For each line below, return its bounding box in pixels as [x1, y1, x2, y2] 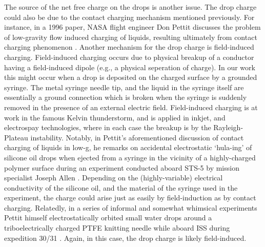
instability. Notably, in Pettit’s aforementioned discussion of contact [30, 132, 244, 142]
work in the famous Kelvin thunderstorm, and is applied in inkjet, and [4, 112, 226, 122]
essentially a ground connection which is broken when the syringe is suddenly [4, 92, 247, 102]
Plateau [4, 132, 28, 142]
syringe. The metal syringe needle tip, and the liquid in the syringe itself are [4, 81, 244, 92]
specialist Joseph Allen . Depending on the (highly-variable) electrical [4, 172, 223, 183]
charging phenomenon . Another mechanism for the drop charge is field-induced [4, 42, 254, 52]
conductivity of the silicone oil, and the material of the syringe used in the [4, 182, 238, 193]
